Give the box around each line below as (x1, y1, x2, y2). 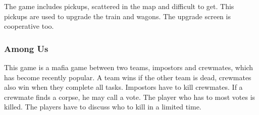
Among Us (4, 42, 48, 54)
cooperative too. (4, 21, 54, 31)
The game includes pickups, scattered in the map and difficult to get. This (4, 1, 234, 11)
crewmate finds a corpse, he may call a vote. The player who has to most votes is (4, 91, 255, 102)
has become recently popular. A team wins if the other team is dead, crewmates (4, 72, 251, 82)
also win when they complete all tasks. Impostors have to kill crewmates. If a (4, 82, 243, 92)
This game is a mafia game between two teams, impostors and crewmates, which (4, 62, 253, 72)
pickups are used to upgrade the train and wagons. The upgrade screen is (4, 11, 231, 21)
